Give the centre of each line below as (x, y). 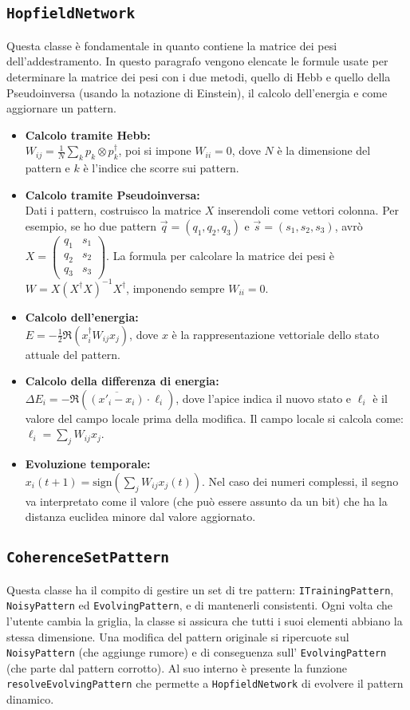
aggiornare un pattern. (61, 108)
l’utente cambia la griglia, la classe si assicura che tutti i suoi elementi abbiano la (205, 621)
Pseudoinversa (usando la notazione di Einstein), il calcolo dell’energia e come (197, 92)
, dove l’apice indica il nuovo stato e (264, 398)
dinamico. (30, 699)
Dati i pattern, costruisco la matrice (113, 210)
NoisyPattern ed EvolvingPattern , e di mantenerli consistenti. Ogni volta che (199, 605)
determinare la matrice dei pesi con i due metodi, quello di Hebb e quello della (199, 76)
